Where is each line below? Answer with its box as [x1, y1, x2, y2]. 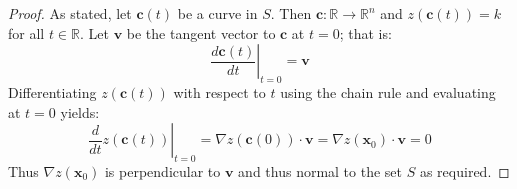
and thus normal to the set [238, 160, 403, 181]
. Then [270, 3, 312, 23]
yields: [60, 101, 100, 122]
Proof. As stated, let [8, 3, 132, 23]
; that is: [339, 22, 392, 43]
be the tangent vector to [126, 22, 276, 43]
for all [8, 22, 45, 43]
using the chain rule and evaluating [280, 81, 496, 102]
